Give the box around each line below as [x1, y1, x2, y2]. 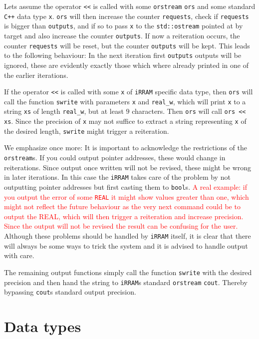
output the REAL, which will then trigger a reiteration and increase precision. [4, 211, 244, 221]
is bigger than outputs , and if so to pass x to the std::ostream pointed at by [4, 20, 243, 31]
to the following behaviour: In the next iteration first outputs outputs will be [4, 50, 242, 60]
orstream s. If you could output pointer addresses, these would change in [4, 152, 226, 162]
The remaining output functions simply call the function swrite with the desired [4, 267, 252, 277]
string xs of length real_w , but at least [4, 106, 124, 116]
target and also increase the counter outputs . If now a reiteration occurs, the [4, 30, 240, 40]
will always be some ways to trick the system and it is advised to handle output [4, 240, 248, 251]
